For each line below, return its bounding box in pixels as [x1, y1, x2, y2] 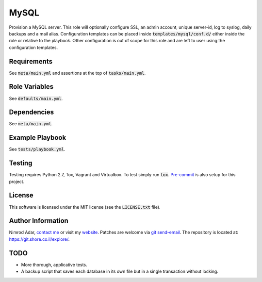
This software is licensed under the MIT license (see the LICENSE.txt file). [9, 204, 161, 210]
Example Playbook [9, 133, 66, 142]
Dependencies [9, 108, 54, 116]
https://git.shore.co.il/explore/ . [9, 236, 70, 242]
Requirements [9, 57, 53, 66]
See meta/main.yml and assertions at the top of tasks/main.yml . [9, 70, 146, 76]
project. [9, 179, 25, 184]
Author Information [9, 216, 69, 225]
